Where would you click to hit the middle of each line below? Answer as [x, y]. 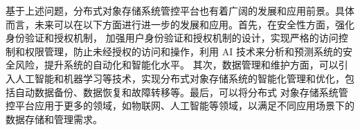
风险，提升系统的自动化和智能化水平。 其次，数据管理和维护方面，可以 [177, 65]
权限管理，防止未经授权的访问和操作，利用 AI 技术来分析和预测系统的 [183, 51]
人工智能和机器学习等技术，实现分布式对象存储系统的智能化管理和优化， [180, 78]
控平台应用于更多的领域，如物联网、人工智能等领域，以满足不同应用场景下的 [180, 105]
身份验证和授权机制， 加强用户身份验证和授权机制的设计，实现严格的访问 [172, 38]
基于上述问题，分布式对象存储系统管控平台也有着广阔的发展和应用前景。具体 [180, 10]
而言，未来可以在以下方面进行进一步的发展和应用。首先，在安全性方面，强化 [180, 24]
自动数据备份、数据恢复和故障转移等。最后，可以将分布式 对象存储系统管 [181, 92]
